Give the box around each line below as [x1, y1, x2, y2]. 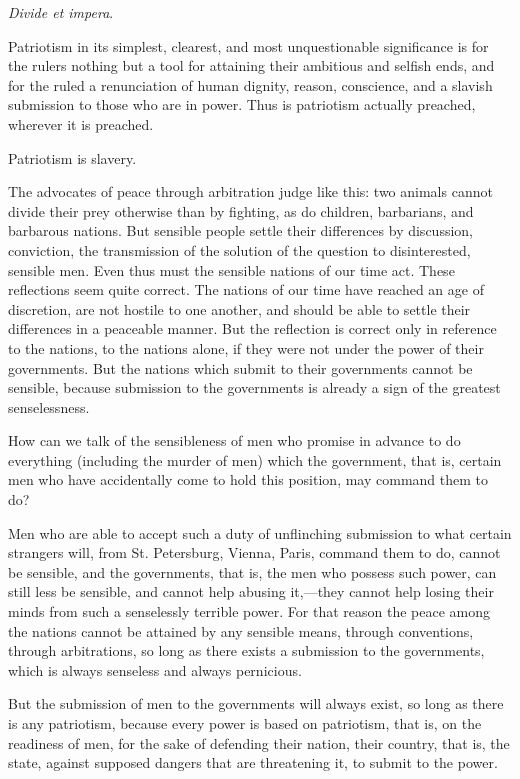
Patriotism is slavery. [8, 147, 137, 168]
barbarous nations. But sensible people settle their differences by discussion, [8, 220, 473, 241]
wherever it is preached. [8, 113, 154, 134]
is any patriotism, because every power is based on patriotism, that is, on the [8, 713, 482, 733]
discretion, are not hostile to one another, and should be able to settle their [8, 298, 471, 319]
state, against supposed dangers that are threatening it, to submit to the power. [8, 752, 498, 773]
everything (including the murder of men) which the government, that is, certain [8, 449, 502, 470]
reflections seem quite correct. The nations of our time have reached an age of [8, 279, 484, 300]
